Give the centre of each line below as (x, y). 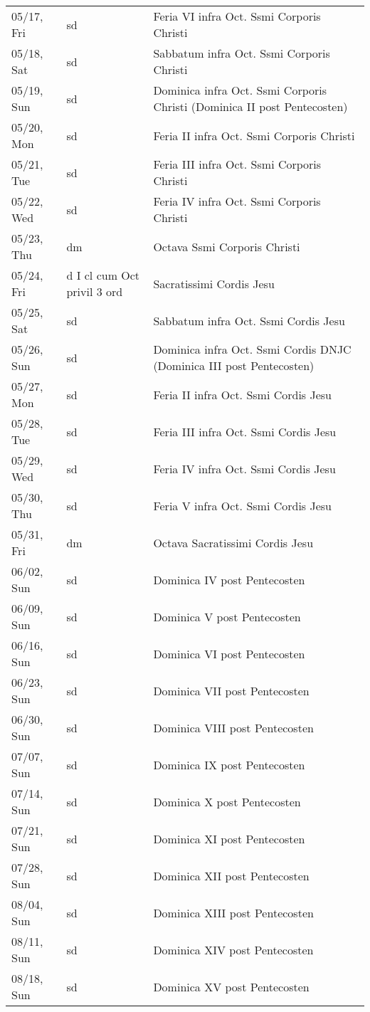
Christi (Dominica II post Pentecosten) (250, 106)
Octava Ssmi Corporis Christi (227, 246)
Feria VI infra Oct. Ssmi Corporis (237, 16)
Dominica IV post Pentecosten (229, 579)
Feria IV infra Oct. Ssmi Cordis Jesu (244, 468)
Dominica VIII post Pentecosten (233, 727)
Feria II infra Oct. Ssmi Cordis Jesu (243, 394)
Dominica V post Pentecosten (227, 616)
